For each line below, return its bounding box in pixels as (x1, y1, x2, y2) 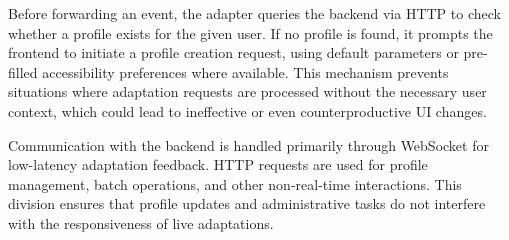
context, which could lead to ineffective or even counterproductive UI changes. (8, 100, 487, 121)
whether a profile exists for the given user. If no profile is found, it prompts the (8, 22, 493, 43)
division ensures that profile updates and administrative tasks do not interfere (8, 193, 486, 214)
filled (8, 61, 38, 82)
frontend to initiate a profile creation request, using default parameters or (8, 42, 459, 63)
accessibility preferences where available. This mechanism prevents (42, 61, 449, 82)
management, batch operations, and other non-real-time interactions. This (8, 173, 462, 194)
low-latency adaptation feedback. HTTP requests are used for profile (8, 154, 428, 175)
